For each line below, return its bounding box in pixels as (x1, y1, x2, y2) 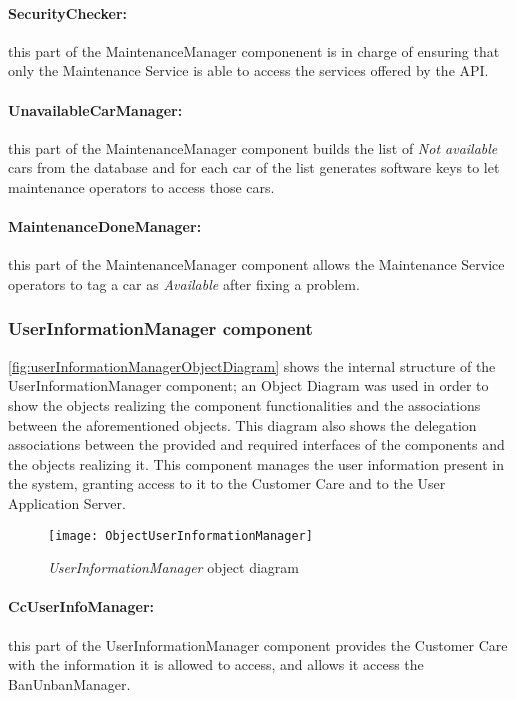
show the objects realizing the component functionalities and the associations (8, 394, 481, 415)
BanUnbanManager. (8, 673, 131, 694)
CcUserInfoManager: (8, 596, 154, 617)
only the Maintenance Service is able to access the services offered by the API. (8, 60, 489, 81)
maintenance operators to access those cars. (8, 176, 275, 197)
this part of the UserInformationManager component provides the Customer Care (8, 634, 508, 655)
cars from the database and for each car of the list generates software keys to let (8, 157, 500, 178)
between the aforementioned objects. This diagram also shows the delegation (8, 414, 477, 435)
